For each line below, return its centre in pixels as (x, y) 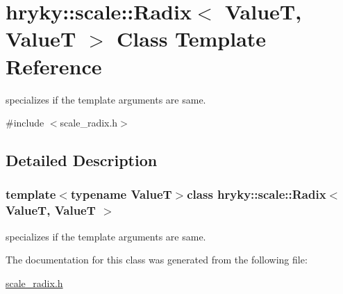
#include (25, 123)
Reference (54, 66)
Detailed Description (82, 160)
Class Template (192, 39)
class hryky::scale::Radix (257, 194)
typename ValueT (121, 194)
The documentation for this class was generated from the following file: (157, 260)
